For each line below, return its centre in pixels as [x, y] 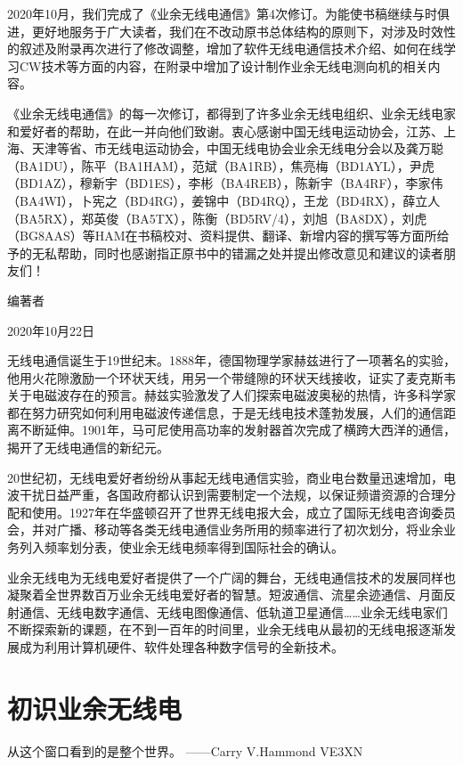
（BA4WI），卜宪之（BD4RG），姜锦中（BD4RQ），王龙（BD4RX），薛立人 [224, 200]
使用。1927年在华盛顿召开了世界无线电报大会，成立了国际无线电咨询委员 [244, 512]
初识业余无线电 [95, 708]
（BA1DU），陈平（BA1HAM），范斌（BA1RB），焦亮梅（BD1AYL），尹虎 [221, 165]
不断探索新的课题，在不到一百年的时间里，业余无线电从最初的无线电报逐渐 [225, 629]
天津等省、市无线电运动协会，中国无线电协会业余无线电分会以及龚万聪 [237, 148]
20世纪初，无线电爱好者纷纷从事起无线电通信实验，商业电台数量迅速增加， [225, 477]
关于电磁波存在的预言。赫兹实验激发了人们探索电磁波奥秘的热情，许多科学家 [231, 395]
